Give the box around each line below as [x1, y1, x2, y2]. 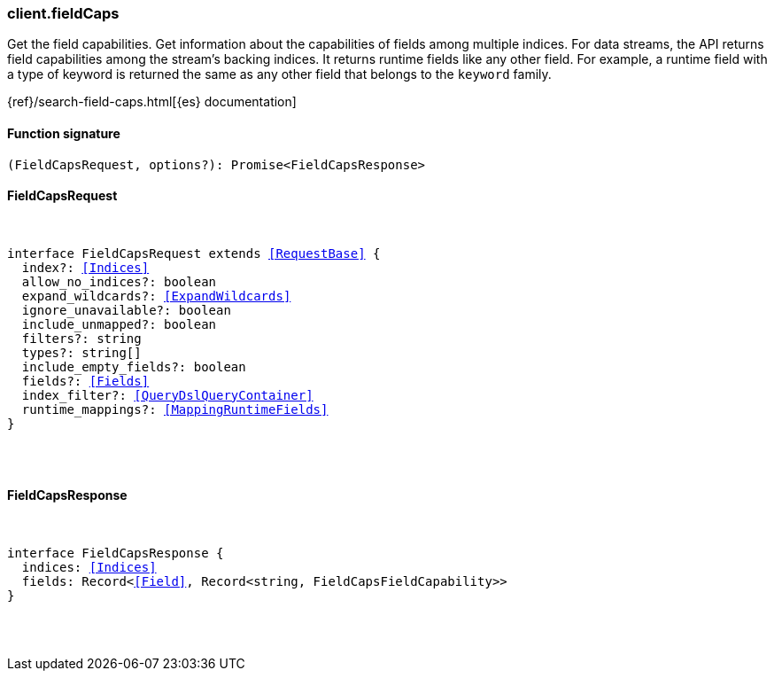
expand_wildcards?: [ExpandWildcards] [21, 288, 291, 303]
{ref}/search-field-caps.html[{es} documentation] [7, 94, 297, 110]
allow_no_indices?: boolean [21, 274, 217, 289]
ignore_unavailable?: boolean [21, 302, 231, 317]
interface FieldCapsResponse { [7, 546, 224, 561]
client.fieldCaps [7, 4, 120, 22]
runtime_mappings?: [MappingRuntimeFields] [21, 401, 329, 417]
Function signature [7, 125, 120, 141]
